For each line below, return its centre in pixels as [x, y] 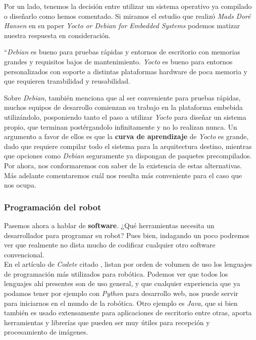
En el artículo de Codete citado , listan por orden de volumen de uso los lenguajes [128, 264]
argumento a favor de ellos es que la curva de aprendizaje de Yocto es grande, [126, 136]
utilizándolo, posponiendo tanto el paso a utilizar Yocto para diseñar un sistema [125, 117]
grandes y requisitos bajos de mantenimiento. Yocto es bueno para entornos [118, 61]
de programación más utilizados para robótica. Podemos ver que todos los [116, 273]
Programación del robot [53, 207]
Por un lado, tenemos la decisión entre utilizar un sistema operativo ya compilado [128, 6]
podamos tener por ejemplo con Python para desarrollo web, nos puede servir [121, 293]
